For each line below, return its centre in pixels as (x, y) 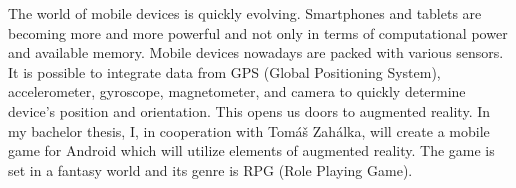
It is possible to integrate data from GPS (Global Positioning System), (224, 71)
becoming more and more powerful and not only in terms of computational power (258, 32)
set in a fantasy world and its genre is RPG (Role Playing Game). (210, 169)
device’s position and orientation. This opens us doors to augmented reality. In (249, 110)
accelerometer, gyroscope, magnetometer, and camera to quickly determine (237, 91)
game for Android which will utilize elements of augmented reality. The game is (251, 150)
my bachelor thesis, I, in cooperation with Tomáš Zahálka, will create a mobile (249, 130)
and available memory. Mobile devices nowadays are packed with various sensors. (256, 52)
